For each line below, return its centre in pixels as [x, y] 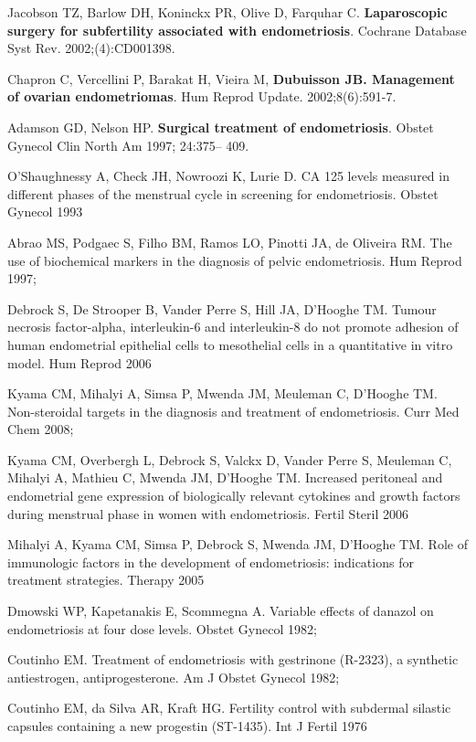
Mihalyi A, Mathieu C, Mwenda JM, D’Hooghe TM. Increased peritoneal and [225, 477]
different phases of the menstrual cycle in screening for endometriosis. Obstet [223, 193]
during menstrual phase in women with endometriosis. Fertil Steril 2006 [208, 513]
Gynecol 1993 [45, 212]
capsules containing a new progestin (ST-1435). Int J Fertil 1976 [187, 726]
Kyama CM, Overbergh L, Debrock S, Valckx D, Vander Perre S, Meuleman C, [230, 459]
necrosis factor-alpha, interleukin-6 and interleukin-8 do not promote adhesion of [233, 327]
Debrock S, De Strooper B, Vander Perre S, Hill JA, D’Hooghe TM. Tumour [222, 308]
